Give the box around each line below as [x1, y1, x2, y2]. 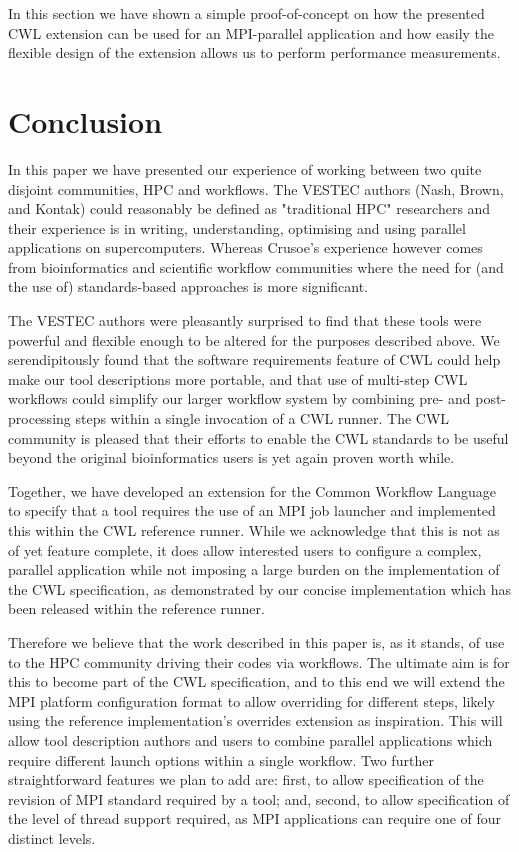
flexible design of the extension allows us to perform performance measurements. [8, 42, 501, 63]
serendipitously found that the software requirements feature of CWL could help [8, 349, 501, 370]
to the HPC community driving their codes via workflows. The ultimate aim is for [8, 651, 510, 672]
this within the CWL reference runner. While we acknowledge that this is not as [8, 520, 500, 540]
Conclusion [8, 100, 163, 141]
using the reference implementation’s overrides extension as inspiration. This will [8, 710, 503, 731]
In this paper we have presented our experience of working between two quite [8, 158, 482, 179]
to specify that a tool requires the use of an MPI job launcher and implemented [8, 500, 496, 521]
